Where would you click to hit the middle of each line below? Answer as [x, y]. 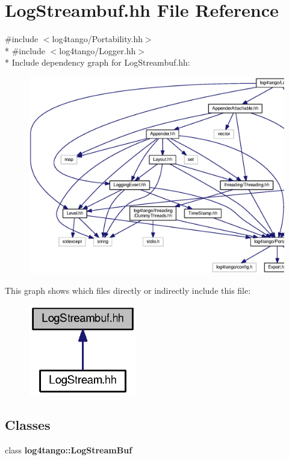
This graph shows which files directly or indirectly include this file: [128, 290]
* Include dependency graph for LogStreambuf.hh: [98, 62]
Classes [28, 425]
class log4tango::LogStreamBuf [69, 450]
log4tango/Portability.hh [97, 39]
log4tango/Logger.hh [98, 50]
